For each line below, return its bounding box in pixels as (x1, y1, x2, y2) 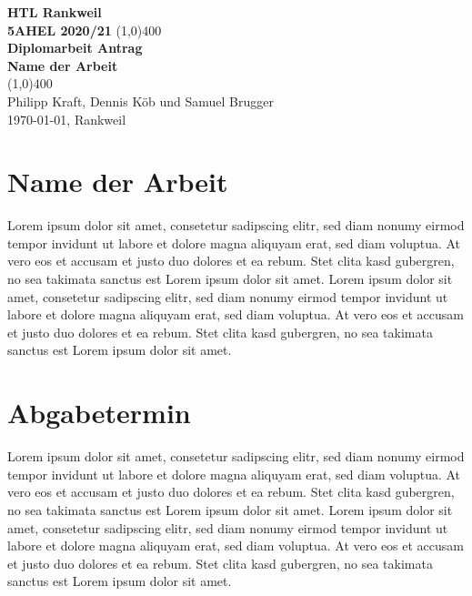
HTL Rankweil (7, 3, 102, 21)
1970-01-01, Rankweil (7, 109, 126, 128)
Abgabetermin (7, 394, 191, 431)
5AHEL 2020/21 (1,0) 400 (7, 20, 162, 39)
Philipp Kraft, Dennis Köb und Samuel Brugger (7, 91, 274, 110)
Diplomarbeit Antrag (7, 38, 143, 57)
